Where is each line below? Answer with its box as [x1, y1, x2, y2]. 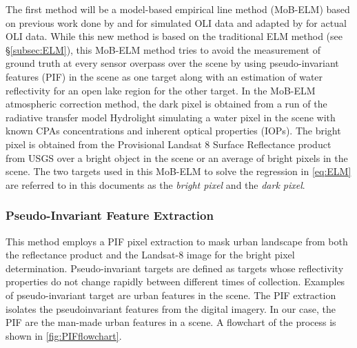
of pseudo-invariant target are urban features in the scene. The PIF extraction [6, 287, 336, 302]
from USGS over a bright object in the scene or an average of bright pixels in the [6, 150, 348, 165]
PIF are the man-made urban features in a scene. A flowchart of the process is [6, 315, 336, 329]
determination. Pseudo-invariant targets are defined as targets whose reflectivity [6, 260, 344, 275]
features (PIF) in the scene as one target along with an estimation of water [6, 69, 323, 83]
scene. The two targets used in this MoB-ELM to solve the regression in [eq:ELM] [6, 164, 351, 178]
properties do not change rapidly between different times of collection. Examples [6, 274, 345, 289]
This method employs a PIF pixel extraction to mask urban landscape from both [6, 234, 348, 248]
